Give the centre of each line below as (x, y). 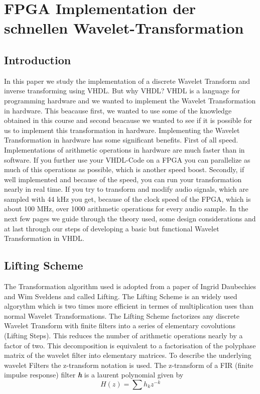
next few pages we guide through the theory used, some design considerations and (130, 219)
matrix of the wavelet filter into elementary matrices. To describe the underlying (128, 355)
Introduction (38, 59)
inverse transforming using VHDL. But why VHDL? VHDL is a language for (122, 91)
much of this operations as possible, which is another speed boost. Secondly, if (124, 169)
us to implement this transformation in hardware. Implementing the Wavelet (122, 130)
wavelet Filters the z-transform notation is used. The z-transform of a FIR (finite (129, 365)
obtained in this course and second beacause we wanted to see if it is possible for (128, 120)
